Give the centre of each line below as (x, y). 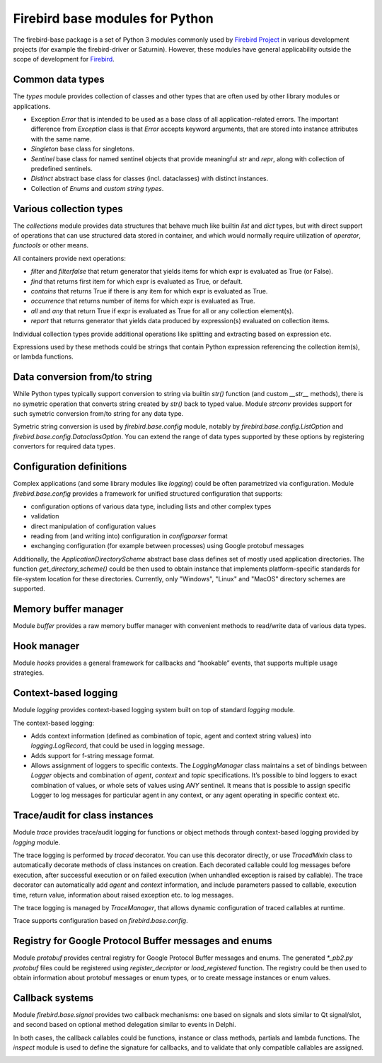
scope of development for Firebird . (64, 59)
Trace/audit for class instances (83, 816)
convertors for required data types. (64, 446)
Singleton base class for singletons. (82, 149)
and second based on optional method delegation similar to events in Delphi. (125, 1025)
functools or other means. (51, 245)
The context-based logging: (54, 723)
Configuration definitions (70, 467)
